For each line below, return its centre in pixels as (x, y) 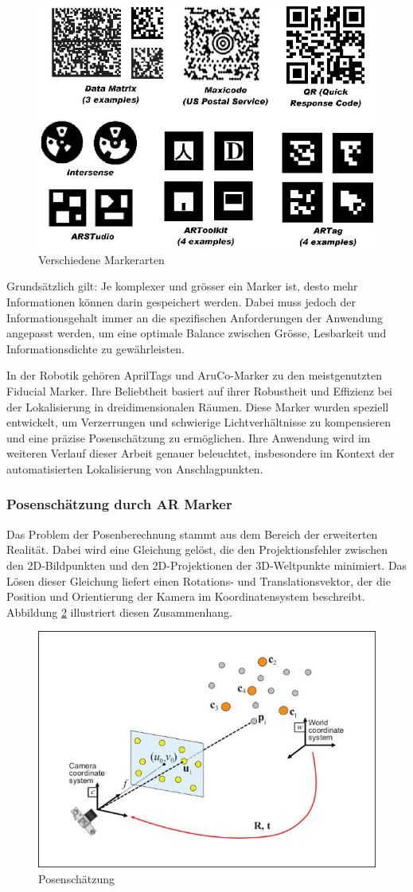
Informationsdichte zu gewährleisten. (95, 348)
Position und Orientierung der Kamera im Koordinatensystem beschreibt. (186, 596)
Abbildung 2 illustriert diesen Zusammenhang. (119, 612)
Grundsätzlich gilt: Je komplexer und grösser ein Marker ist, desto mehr (182, 286)
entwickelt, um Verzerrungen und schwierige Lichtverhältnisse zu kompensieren (199, 422)
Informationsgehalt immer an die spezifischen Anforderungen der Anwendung (195, 317)
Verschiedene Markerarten (101, 259)
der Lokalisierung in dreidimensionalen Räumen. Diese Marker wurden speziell (198, 406)
